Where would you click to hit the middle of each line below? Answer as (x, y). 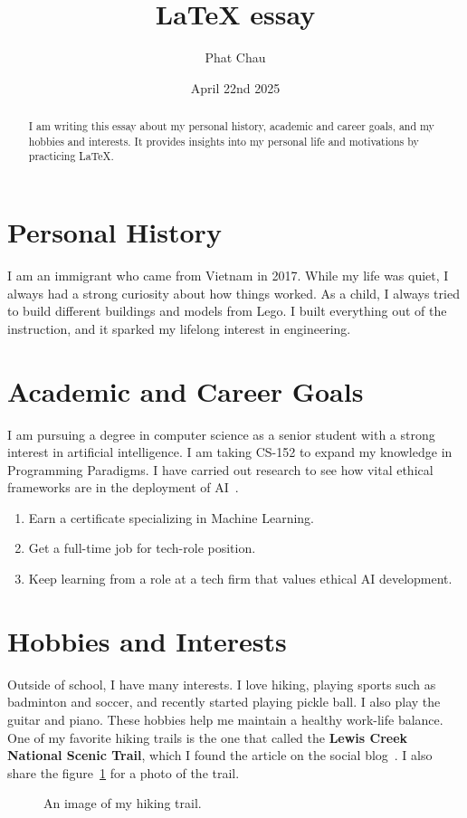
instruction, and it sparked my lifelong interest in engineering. (179, 328)
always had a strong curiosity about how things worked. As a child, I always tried (233, 293)
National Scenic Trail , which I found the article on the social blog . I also (220, 755)
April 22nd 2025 (235, 87)
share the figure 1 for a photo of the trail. (124, 772)
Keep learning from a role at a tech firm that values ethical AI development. (240, 579)
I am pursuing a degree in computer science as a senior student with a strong (221, 434)
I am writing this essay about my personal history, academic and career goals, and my (231, 126)
